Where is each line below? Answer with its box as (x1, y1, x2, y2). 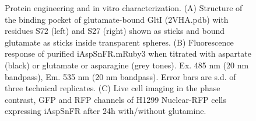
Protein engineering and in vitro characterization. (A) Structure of (5, 2, 243, 13)
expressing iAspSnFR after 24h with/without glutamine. (5, 105, 206, 117)
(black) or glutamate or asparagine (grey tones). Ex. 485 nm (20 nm (5, 58, 249, 71)
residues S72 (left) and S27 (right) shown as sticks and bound (5, 25, 225, 37)
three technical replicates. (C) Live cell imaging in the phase (5, 82, 220, 94)
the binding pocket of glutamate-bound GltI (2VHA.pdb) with (5, 13, 229, 25)
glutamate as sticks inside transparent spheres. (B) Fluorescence (5, 36, 234, 48)
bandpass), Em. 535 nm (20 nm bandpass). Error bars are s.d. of (5, 70, 236, 82)
